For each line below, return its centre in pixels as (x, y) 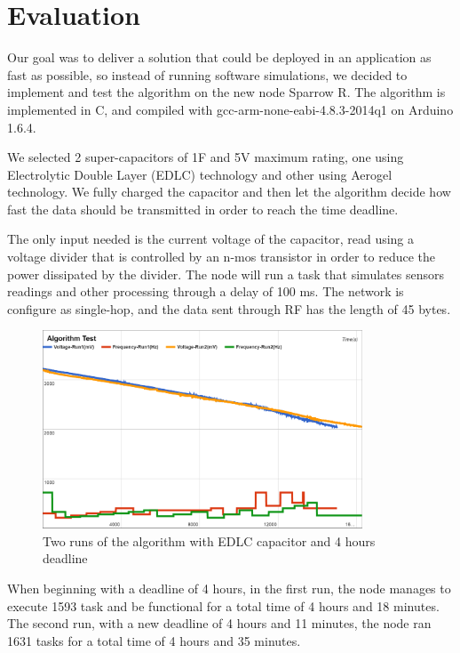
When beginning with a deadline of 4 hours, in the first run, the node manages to (229, 588)
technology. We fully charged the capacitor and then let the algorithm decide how (229, 192)
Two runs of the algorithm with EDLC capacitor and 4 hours (209, 540)
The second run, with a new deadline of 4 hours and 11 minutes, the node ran (219, 623)
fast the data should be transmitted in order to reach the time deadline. (203, 209)
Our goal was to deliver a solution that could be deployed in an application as (219, 57)
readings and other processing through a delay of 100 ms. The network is (206, 291)
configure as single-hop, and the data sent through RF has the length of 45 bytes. (229, 308)
